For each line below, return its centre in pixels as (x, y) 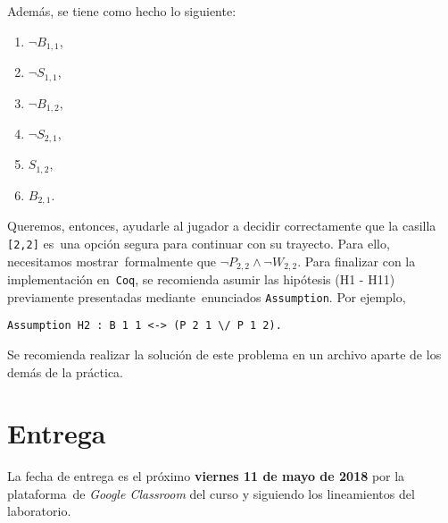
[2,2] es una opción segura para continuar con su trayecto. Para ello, (199, 243)
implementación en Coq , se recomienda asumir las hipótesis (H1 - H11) (201, 279)
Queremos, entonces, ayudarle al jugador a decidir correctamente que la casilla (222, 226)
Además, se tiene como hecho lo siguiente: (122, 11)
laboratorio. (39, 511)
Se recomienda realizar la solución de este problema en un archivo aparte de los (224, 354)
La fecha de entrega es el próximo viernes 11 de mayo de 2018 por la (206, 476)
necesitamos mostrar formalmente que (112, 261)
